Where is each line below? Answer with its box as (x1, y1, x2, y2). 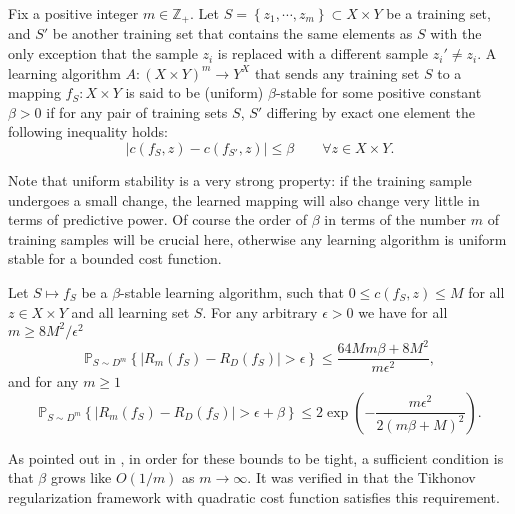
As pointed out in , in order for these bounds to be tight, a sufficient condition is (8, 447, 504, 468)
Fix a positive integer (8, 3, 139, 23)
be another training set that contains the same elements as (52, 23, 413, 44)
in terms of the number (324, 209, 467, 230)
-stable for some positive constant (275, 82, 482, 103)
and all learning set (71, 301, 190, 322)
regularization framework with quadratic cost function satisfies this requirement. (8, 487, 500, 508)
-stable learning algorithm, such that (120, 281, 344, 302)
